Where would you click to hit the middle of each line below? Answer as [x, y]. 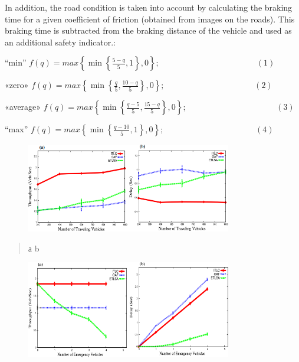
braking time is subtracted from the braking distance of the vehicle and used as [148, 30]
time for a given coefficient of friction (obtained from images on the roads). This [150, 19]
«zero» [17, 85]
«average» [23, 107]
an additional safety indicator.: [60, 42]
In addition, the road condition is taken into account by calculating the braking [149, 7]
